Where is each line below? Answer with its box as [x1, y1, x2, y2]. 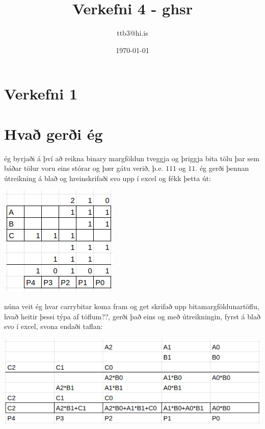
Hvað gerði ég [4, 123, 103, 144]
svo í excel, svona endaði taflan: [4, 321, 103, 332]
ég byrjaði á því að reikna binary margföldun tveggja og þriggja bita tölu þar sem [4, 153, 259, 163]
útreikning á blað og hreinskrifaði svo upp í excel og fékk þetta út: [4, 172, 211, 183]
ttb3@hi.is [117, 28, 148, 38]
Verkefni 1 [4, 83, 78, 104]
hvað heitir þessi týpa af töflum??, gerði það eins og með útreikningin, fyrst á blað [4, 311, 260, 321]
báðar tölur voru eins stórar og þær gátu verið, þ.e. [4, 163, 164, 173]
